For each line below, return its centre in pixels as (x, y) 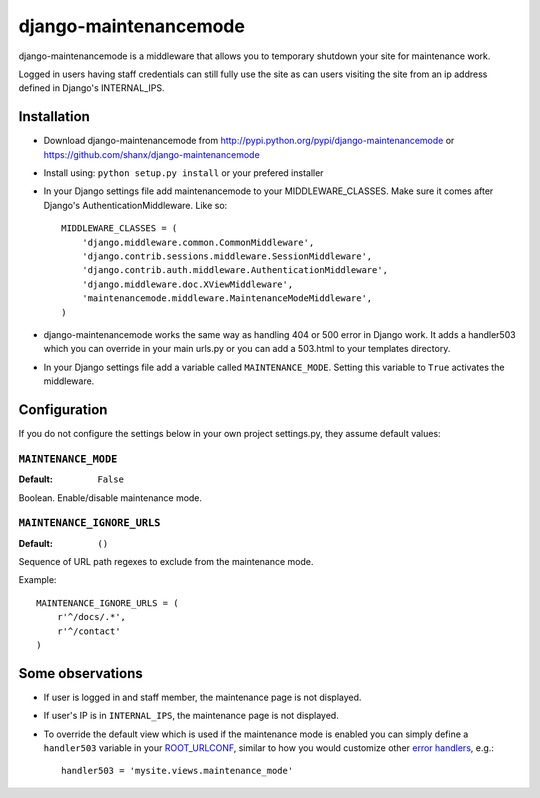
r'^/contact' (88, 631)
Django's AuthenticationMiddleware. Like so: (135, 205)
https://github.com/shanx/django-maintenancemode (151, 154)
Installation (54, 116)
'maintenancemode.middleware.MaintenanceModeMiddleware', (227, 298)
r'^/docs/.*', (91, 617)
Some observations (81, 673)
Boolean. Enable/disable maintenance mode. (110, 497)
